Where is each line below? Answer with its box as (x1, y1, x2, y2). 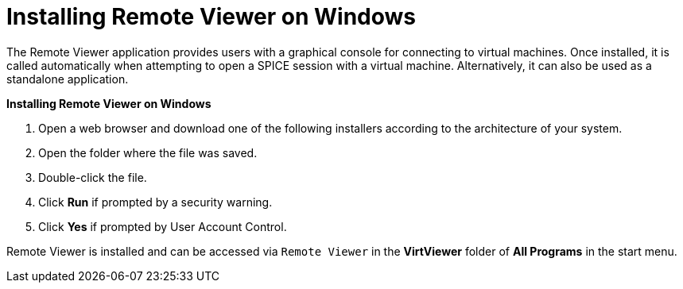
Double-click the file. (38, 170, 147, 184)
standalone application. (6, 71, 129, 86)
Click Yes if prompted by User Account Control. (38, 219, 287, 233)
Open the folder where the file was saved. (38, 145, 258, 160)
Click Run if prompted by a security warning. (38, 195, 273, 209)
